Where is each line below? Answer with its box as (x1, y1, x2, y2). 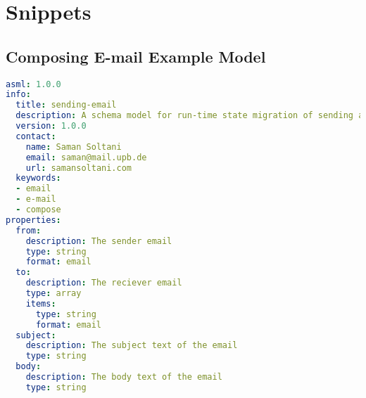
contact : (15, 131, 56, 141)
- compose (15, 205, 61, 215)
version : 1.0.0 (15, 121, 87, 131)
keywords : (15, 173, 61, 184)
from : (15, 225, 42, 236)
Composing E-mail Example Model (6, 45, 266, 67)
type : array (25, 288, 82, 299)
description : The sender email (25, 236, 172, 246)
